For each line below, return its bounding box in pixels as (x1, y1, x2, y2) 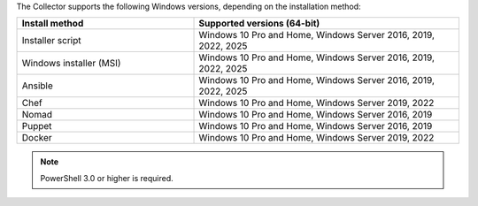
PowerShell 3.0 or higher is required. (40, 172, 174, 183)
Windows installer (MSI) (21, 57, 121, 70)
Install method (21, 18, 84, 30)
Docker (21, 132, 52, 144)
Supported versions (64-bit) (198, 18, 320, 30)
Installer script (21, 34, 81, 47)
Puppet (21, 120, 52, 133)
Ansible (21, 80, 53, 92)
